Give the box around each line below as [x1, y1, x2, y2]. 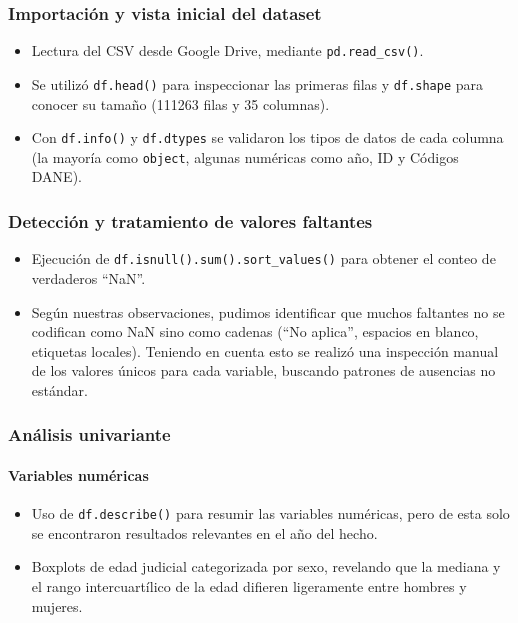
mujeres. [31, 595, 83, 616]
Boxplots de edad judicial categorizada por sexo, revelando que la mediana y [31, 556, 501, 577]
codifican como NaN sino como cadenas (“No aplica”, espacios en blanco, [31, 321, 479, 342]
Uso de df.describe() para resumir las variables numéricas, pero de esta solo [31, 503, 510, 524]
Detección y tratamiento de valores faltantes [8, 208, 373, 233]
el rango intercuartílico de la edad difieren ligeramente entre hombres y [31, 575, 467, 596]
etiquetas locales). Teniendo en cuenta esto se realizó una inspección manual [31, 340, 499, 361]
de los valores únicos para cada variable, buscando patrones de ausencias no [31, 360, 496, 381]
